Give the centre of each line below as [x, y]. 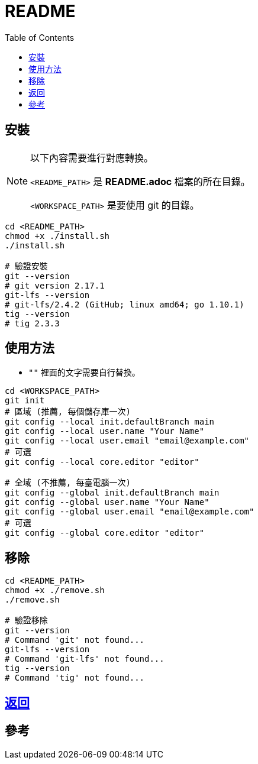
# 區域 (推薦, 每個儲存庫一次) [68, 412]
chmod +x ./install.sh [57, 236]
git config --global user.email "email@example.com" [130, 512]
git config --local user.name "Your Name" [105, 431]
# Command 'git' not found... [75, 640]
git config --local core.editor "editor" [102, 462]
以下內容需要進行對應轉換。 [92, 158]
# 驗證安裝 [26, 266]
